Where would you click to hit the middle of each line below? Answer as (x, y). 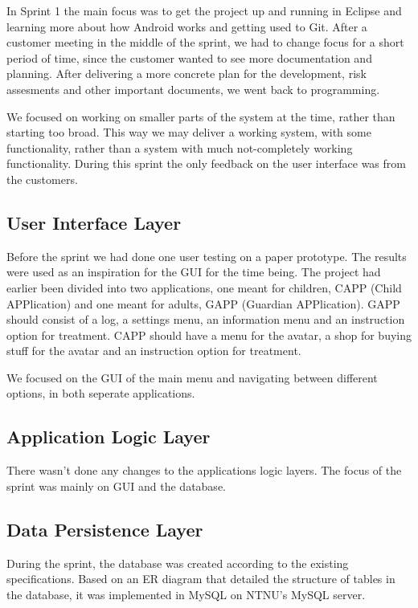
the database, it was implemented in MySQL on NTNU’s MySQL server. (186, 594)
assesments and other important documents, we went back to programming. (193, 89)
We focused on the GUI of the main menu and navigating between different (192, 377)
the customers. (42, 179)
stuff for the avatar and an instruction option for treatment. (154, 351)
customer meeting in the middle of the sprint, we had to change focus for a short (205, 42)
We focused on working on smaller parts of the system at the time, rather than (201, 116)
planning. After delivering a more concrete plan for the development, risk (186, 73)
